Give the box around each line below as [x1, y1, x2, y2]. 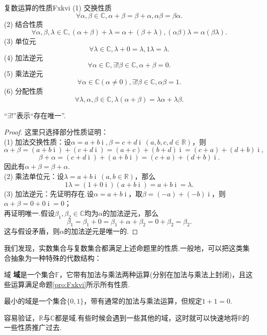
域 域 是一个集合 [4, 269, 55, 280]
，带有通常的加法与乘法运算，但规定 [84, 296, 202, 306]
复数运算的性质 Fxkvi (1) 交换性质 [4, 2, 112, 12]
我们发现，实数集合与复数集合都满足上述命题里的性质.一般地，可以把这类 [4, 242, 243, 253]
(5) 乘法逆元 [4, 68, 43, 79]
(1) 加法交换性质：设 [4, 136, 71, 147]
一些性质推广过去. [4, 322, 62, 333]
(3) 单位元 [4, 36, 36, 46]
